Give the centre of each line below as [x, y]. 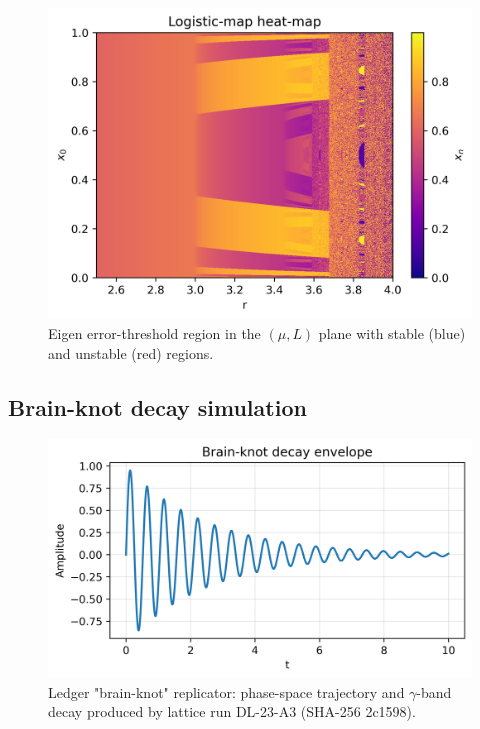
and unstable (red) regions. [131, 352]
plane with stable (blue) [392, 332]
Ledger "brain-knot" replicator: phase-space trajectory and [226, 691]
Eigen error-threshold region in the [154, 332]
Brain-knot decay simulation [157, 406]
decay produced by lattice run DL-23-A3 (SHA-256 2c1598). [232, 711]
